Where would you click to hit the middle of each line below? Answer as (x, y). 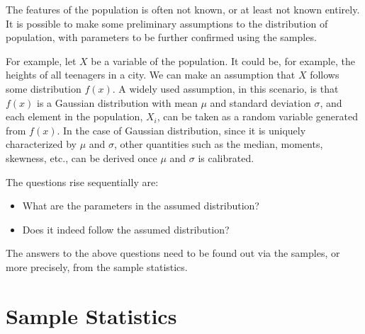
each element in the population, (74, 116)
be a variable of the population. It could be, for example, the (223, 61)
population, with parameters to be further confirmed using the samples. (161, 37)
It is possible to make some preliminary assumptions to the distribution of (167, 23)
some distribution (44, 88)
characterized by (41, 144)
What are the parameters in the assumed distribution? (141, 206)
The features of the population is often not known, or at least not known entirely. (183, 9)
